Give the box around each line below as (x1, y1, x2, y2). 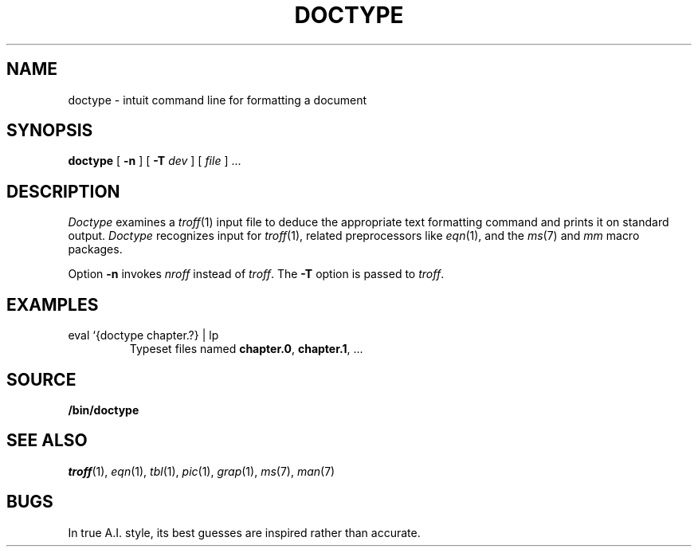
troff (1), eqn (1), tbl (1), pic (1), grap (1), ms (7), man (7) (68, 464, 335, 478)
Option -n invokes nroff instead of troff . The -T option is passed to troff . (68, 267, 445, 281)
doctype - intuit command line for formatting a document (68, 92, 367, 107)
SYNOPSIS (6, 120, 93, 141)
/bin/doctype (68, 402, 139, 417)
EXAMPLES (6, 294, 99, 315)
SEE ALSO (6, 430, 88, 451)
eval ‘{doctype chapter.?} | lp (68, 328, 219, 343)
